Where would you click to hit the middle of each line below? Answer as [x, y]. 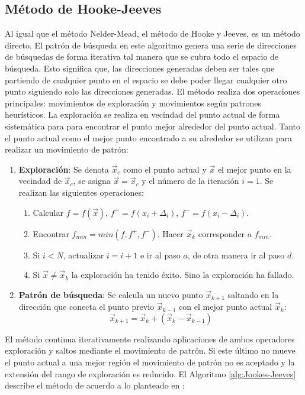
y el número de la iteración [190, 181]
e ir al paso [160, 255]
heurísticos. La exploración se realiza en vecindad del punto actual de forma [142, 114]
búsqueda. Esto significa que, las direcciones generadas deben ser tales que [140, 68]
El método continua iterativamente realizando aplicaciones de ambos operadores [150, 339]
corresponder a [225, 233]
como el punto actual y [165, 169]
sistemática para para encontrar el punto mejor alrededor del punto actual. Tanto [152, 126]
